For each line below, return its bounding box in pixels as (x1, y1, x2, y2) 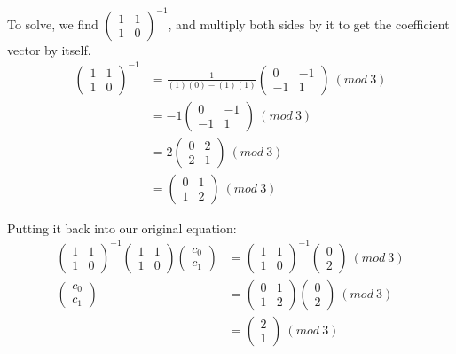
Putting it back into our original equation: (7, 218, 237, 237)
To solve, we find (7, 14, 98, 33)
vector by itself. (7, 40, 91, 59)
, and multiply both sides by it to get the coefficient (168, 14, 450, 33)
